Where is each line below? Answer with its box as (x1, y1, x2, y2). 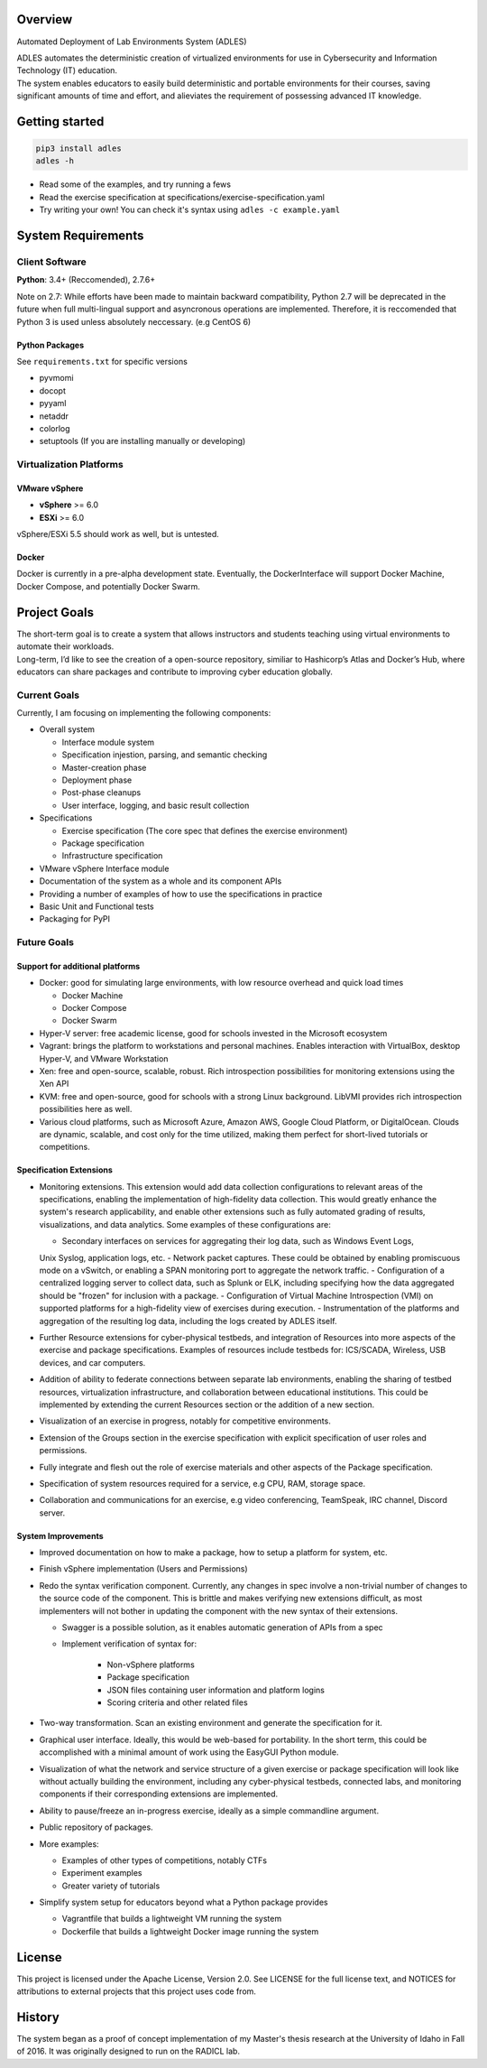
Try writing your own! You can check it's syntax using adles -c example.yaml (39, 204, 341, 216)
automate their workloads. (16, 641, 115, 652)
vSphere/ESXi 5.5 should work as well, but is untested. (16, 529, 220, 540)
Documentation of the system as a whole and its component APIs (39, 876, 282, 886)
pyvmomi (39, 373, 74, 384)
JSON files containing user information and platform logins (106, 1684, 325, 1695)
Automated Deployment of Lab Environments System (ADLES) (16, 36, 247, 47)
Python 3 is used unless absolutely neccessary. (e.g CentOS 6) (16, 316, 252, 327)
